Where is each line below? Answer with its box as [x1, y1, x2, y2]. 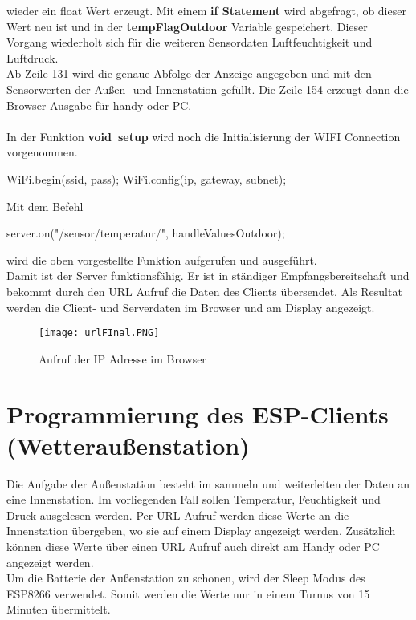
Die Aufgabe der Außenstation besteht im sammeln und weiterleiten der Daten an [6, 475, 410, 492]
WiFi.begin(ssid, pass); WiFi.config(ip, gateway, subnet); [6, 170, 287, 187]
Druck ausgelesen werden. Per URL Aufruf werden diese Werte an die [6, 506, 349, 523]
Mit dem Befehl [6, 197, 84, 214]
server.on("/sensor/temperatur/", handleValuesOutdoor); [6, 225, 285, 241]
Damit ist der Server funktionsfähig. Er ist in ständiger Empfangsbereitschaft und [6, 267, 410, 284]
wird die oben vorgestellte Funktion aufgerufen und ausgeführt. [6, 251, 317, 268]
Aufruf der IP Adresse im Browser [39, 350, 206, 367]
